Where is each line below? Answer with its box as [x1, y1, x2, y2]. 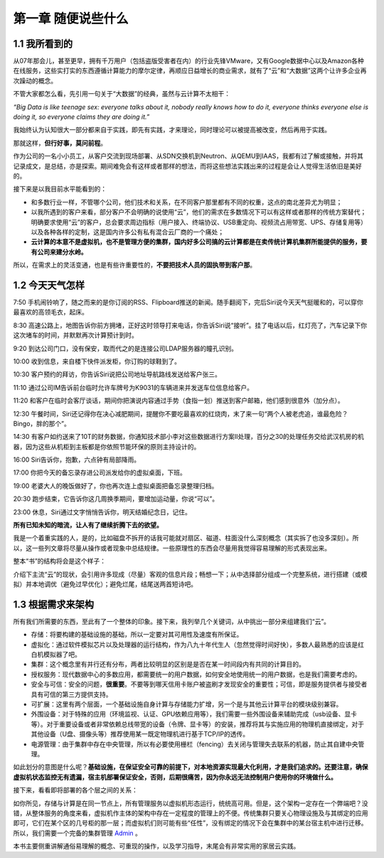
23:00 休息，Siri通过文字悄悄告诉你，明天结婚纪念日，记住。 [13, 507, 191, 516]
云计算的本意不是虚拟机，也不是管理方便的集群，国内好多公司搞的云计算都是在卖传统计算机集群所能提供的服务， [31, 238, 361, 246]
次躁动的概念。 [13, 76, 57, 85]
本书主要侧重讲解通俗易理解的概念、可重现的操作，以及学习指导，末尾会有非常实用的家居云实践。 [13, 842, 300, 850]
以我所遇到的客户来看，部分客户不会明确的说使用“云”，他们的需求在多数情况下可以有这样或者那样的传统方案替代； [31, 208, 367, 216]
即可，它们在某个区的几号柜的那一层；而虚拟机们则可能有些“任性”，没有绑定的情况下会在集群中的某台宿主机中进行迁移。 [13, 819, 368, 827]
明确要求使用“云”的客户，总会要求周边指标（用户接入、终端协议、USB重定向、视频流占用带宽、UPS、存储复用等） [31, 218, 368, 226]
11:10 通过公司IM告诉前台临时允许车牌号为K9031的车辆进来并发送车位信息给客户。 [13, 383, 254, 391]
